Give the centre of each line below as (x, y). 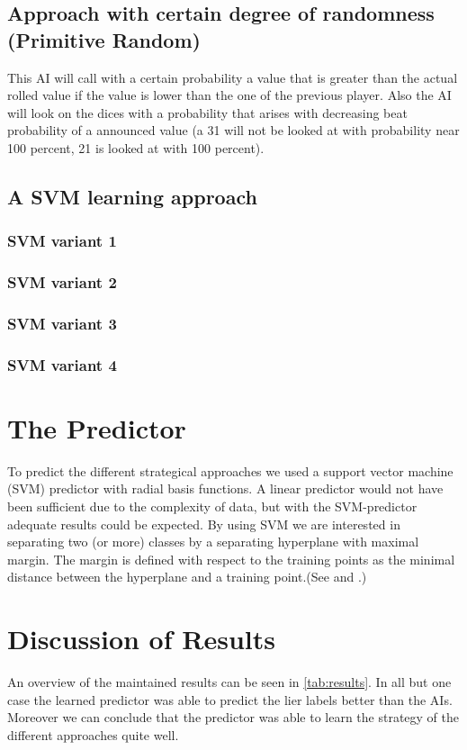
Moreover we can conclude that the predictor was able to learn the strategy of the (233, 717)
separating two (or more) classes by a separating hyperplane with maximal (213, 542)
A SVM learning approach (132, 196)
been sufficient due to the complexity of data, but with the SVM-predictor (212, 506)
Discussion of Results (141, 639)
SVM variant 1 (62, 241)
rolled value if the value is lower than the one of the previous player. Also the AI (229, 95)
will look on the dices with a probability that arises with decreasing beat (207, 112)
